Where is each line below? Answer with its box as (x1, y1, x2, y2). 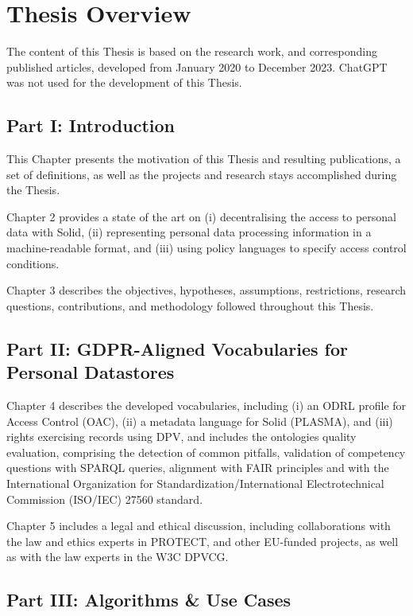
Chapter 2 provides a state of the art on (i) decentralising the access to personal (6, 208, 397, 224)
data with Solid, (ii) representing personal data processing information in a (6, 224, 372, 240)
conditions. (6, 255, 60, 271)
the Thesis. (6, 181, 60, 198)
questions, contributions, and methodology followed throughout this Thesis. (6, 297, 374, 314)
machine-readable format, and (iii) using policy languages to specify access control (6, 240, 407, 256)
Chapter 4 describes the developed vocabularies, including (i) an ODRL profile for (6, 397, 407, 414)
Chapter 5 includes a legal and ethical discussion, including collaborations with (6, 517, 391, 534)
